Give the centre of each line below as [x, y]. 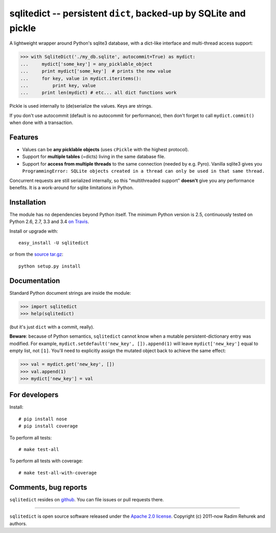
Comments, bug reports [48, 487]
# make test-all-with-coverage [58, 473]
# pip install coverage [48, 426]
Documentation [35, 281]
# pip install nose [43, 419]
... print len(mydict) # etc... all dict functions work [98, 93]
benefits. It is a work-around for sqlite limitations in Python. [72, 188]
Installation [28, 202]
